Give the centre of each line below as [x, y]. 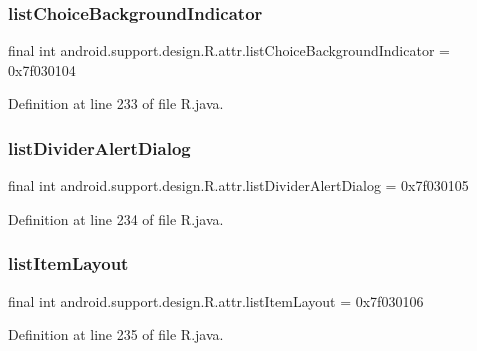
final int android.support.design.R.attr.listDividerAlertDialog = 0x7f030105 [238, 185]
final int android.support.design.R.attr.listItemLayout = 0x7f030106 [216, 300]
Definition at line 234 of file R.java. [116, 218]
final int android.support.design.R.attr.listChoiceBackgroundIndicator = [229, 50]
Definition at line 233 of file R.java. [116, 103]
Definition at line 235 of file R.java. [116, 334]
